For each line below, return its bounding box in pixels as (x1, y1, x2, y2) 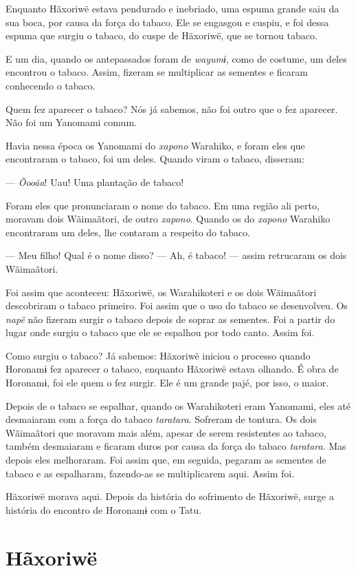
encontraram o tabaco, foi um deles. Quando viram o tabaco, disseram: (5, 152, 304, 166)
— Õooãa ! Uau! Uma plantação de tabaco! (5, 174, 184, 189)
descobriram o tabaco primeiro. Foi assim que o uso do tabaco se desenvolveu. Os (5, 298, 348, 313)
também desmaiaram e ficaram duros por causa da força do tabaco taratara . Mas (5, 439, 346, 453)
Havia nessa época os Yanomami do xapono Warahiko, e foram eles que (5, 138, 305, 152)
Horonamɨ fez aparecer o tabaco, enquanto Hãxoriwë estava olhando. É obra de (5, 362, 339, 376)
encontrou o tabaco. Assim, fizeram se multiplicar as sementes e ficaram (5, 65, 308, 79)
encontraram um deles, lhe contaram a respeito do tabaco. (5, 225, 251, 239)
